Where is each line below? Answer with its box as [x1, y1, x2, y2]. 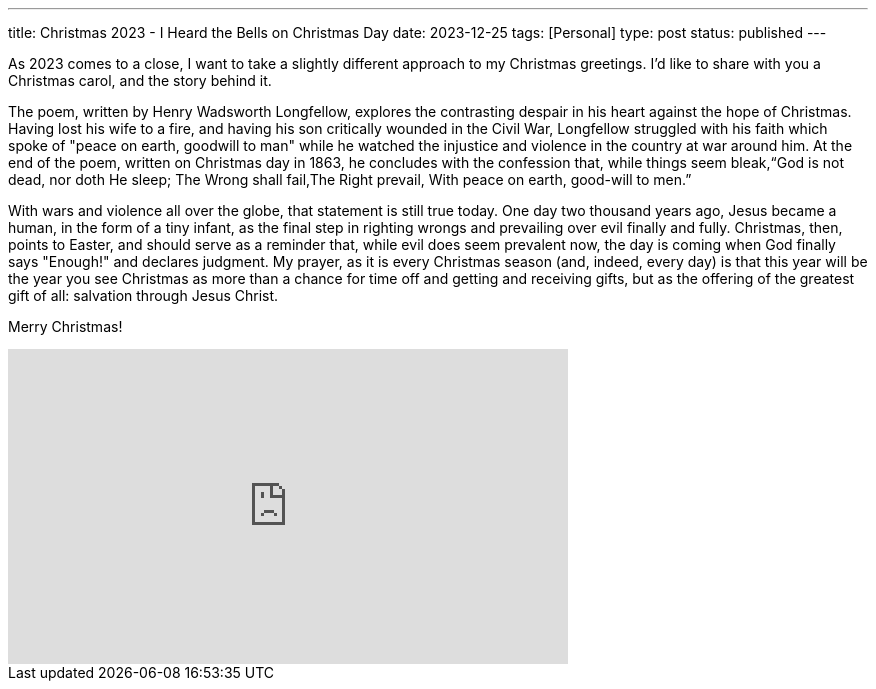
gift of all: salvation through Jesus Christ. [8, 287, 279, 304]
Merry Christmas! [8, 318, 123, 335]
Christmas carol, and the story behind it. [8, 72, 272, 89]
